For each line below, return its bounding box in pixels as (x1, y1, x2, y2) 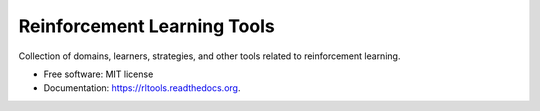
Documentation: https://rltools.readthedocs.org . (43, 82, 241, 94)
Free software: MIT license (43, 68, 154, 80)
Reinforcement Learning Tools (18, 15, 275, 37)
